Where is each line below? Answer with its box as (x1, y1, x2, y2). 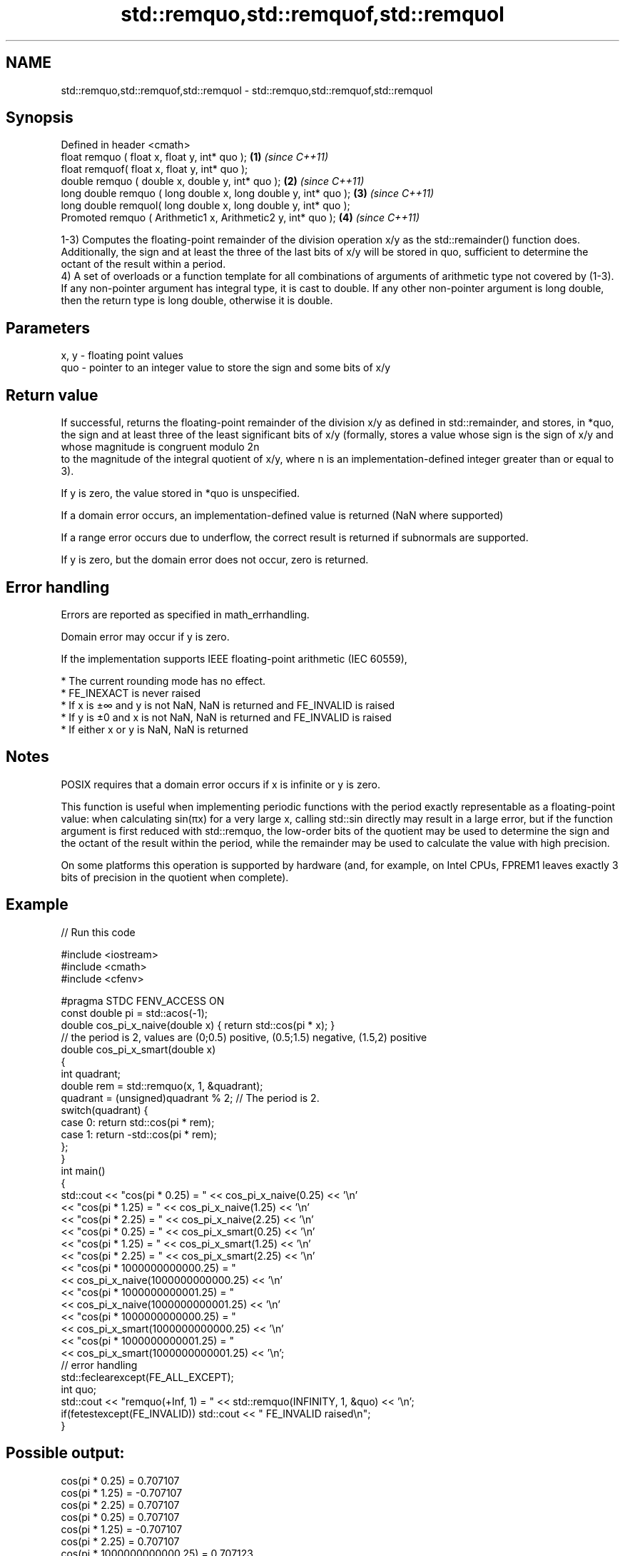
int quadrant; (61, 1067, 121, 1080)
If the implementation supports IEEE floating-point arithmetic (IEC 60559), (61, 652, 407, 665)
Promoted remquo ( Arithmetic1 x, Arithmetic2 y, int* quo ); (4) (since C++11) (61, 211, 420, 224)
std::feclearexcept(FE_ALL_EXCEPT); (61, 1370, 234, 1383)
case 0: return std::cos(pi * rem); (61, 1115, 215, 1128)
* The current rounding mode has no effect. (61, 674, 265, 687)
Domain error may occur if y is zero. (61, 630, 230, 643)
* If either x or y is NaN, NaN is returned (61, 723, 248, 736)
